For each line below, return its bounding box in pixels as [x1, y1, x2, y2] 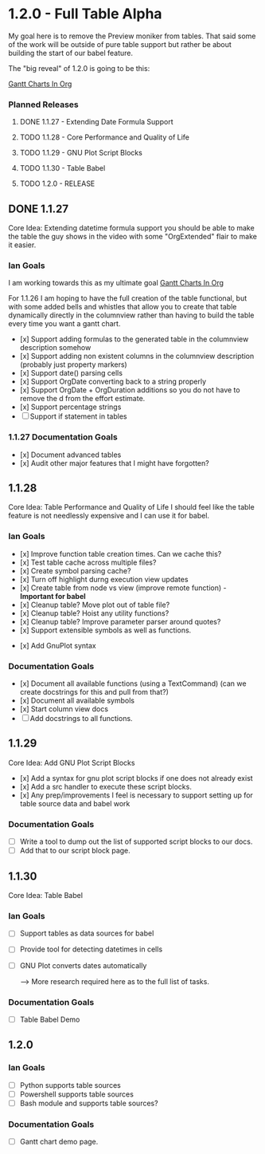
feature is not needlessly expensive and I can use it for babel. [8, 511, 209, 521]
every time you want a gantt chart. [8, 319, 121, 329]
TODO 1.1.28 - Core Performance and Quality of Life [19, 132, 189, 142]
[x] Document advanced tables [19, 450, 122, 459]
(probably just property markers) [19, 360, 127, 369]
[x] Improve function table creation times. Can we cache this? [19, 549, 222, 558]
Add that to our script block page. [19, 846, 131, 856]
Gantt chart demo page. [19, 1137, 99, 1147]
